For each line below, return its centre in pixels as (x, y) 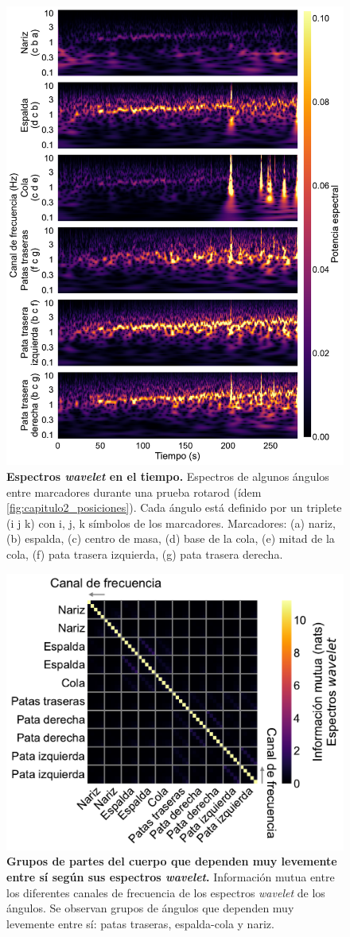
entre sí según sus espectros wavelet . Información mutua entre (171, 876)
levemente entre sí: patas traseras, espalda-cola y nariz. (140, 923)
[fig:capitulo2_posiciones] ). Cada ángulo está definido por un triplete (174, 507)
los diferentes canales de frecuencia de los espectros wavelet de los (166, 892)
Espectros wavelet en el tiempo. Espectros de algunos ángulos (168, 476)
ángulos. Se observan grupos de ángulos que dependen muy (150, 908)
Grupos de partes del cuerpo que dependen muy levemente (172, 861)
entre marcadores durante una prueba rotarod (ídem (134, 492)
